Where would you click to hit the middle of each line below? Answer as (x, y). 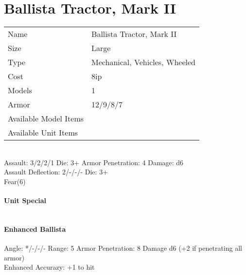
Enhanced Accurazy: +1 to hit (49, 267)
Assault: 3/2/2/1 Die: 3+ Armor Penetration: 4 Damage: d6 (94, 162)
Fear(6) (15, 181)
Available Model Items (46, 119)
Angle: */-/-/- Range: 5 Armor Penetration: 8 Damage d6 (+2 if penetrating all (123, 248)
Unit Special (25, 200)
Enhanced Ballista (35, 229)
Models (20, 90)
